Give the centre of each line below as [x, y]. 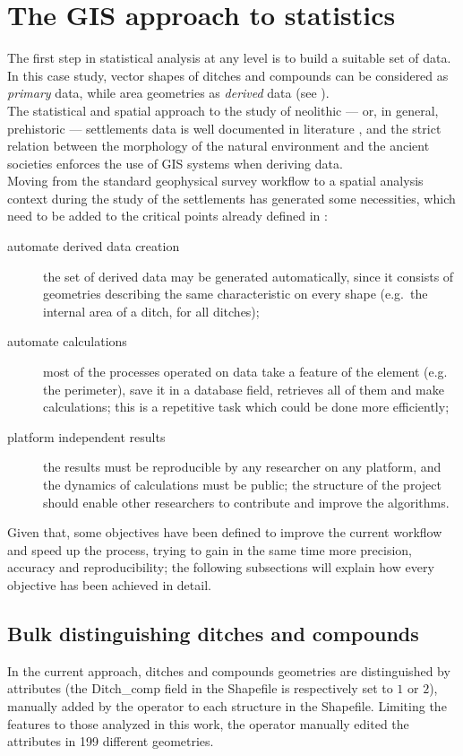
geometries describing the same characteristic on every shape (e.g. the [236, 294]
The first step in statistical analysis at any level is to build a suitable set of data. [229, 58]
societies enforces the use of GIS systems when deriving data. [175, 163]
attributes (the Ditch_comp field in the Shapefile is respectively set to [200, 688]
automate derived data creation [94, 246]
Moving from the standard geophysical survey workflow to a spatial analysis [215, 181]
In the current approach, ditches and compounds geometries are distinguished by [229, 670]
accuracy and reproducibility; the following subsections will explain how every [221, 567]
